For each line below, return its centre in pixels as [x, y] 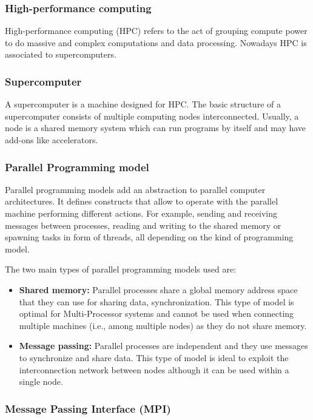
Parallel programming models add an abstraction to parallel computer [135, 189]
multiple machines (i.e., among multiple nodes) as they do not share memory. [163, 325]
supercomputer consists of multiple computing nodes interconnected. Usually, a [152, 116]
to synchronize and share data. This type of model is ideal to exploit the [154, 357]
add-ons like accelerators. [52, 140]
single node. [41, 381]
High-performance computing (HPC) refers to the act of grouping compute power [156, 31]
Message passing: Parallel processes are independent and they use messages [163, 346]
